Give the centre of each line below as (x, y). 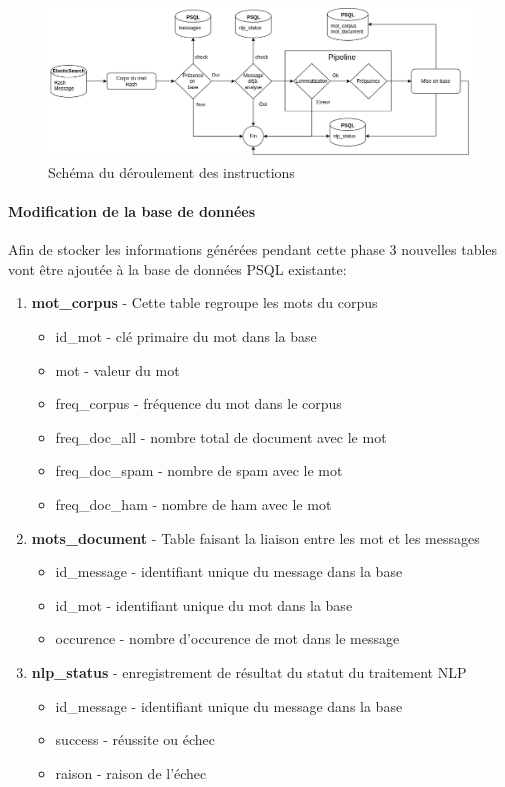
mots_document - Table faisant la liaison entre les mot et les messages (255, 537)
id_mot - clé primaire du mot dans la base (186, 336)
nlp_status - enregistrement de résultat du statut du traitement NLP (249, 672)
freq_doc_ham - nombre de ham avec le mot (193, 504)
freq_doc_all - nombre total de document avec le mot (221, 436)
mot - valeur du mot (117, 369)
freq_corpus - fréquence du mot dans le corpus (198, 403)
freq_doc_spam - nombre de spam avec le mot (199, 470)
